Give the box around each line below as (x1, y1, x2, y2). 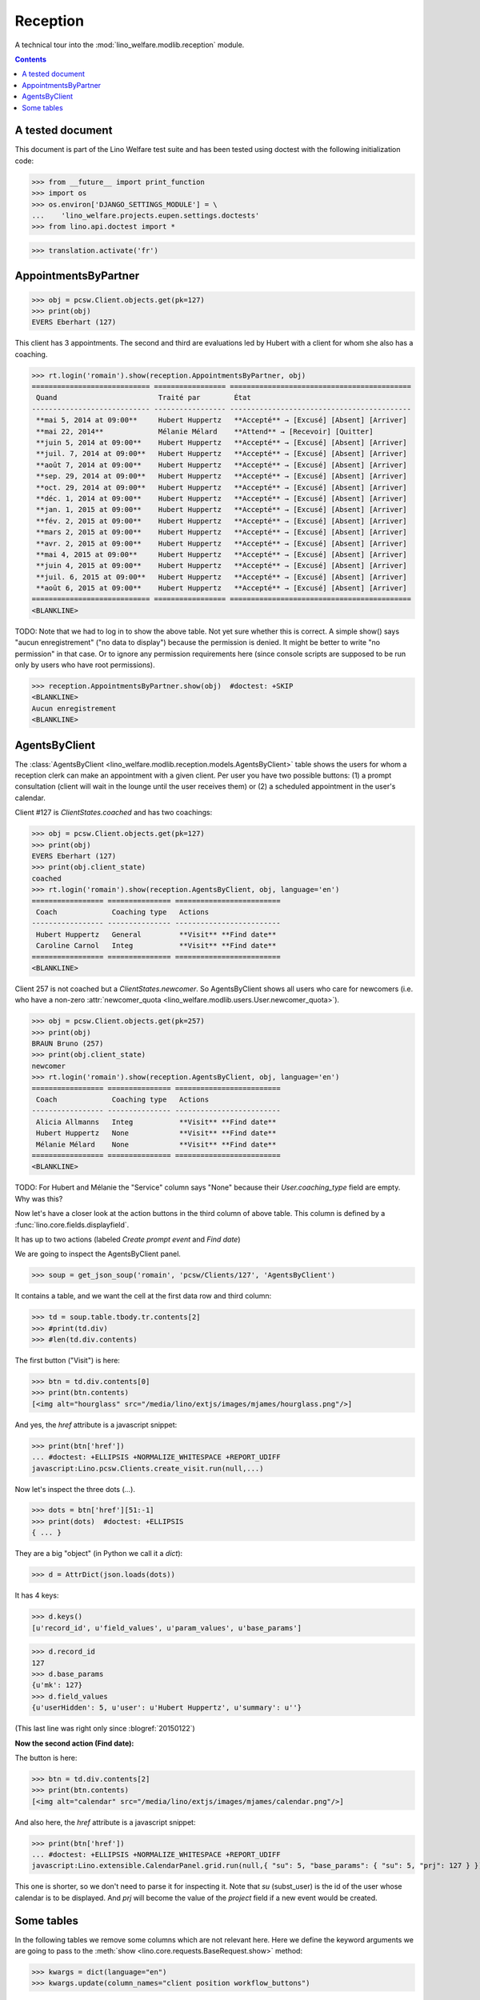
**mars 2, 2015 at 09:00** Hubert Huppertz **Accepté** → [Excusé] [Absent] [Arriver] (36, 528, 407, 537)
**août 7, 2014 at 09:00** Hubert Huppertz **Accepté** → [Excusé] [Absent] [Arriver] (36, 460, 407, 470)
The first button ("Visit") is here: (14, 1356, 120, 1365)
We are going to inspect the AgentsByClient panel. (14, 1249, 182, 1259)
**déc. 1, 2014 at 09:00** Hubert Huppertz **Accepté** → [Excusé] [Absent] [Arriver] (36, 494, 407, 503)
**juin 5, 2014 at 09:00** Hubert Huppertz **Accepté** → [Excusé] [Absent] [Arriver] (36, 438, 407, 447)
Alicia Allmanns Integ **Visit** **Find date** (36, 1117, 277, 1126)
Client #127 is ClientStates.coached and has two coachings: (14, 808, 213, 818)
